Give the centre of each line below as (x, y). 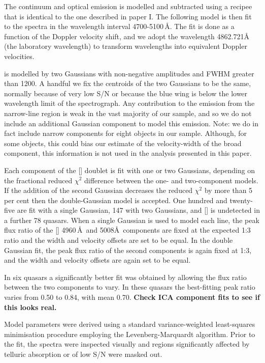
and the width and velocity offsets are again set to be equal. (97, 260)
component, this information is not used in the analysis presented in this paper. (128, 153)
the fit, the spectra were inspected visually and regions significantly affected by (127, 344)
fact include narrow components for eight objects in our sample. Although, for (126, 133)
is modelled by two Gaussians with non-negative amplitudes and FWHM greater (129, 73)
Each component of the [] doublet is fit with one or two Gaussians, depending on (130, 170)
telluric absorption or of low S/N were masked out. (83, 354)
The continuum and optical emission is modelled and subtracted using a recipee (128, 6)
